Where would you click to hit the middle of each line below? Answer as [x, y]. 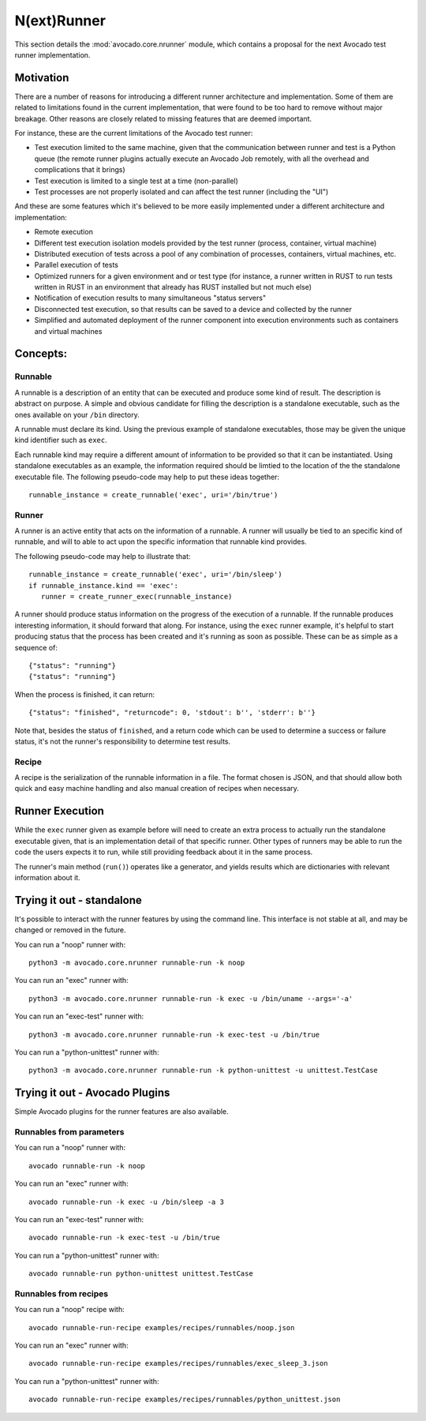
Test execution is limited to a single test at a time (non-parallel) [136, 181]
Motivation [42, 78]
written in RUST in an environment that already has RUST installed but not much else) [173, 287]
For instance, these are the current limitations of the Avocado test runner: [134, 133]
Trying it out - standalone [78, 900]
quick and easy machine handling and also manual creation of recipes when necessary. [157, 789]
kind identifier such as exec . [61, 440]
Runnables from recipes [62, 1293]
